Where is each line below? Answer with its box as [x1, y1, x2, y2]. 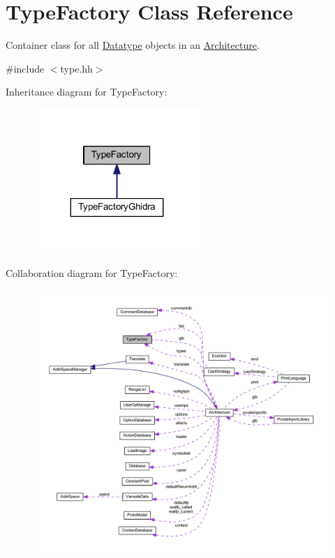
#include [6, 61, 45, 75]
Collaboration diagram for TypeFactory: [6, 266, 178, 280]
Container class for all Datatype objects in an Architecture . [6, 38, 260, 52]
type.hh [60, 61, 93, 75]
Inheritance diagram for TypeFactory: [6, 84, 167, 99]
